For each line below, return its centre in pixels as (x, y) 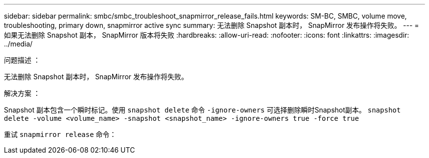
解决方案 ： (22, 93)
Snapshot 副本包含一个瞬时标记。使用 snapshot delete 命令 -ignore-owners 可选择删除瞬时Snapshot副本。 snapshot (203, 110)
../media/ (18, 44)
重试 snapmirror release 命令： (60, 134)
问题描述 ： (22, 60)
